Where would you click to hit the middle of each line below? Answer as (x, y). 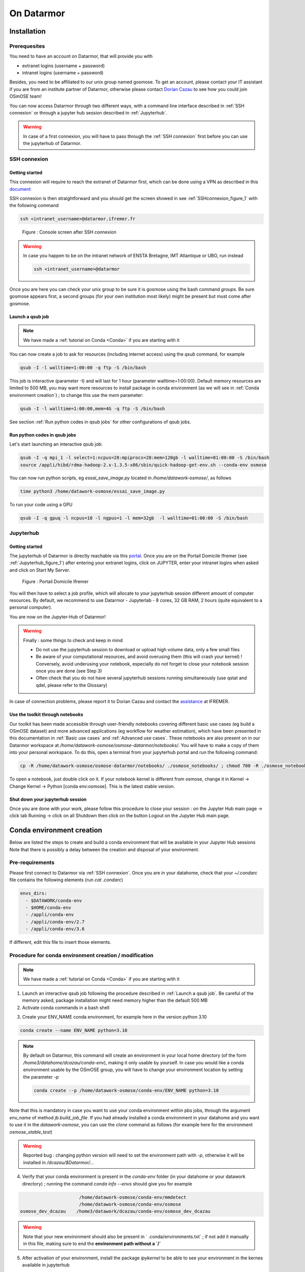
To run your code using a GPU (41, 505)
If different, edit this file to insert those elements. (60, 942)
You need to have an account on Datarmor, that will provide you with (81, 56)
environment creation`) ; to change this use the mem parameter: (76, 395)
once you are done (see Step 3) (69, 671)
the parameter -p (41, 1077)
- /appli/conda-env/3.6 (55, 929)
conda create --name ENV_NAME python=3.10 (74, 1030)
